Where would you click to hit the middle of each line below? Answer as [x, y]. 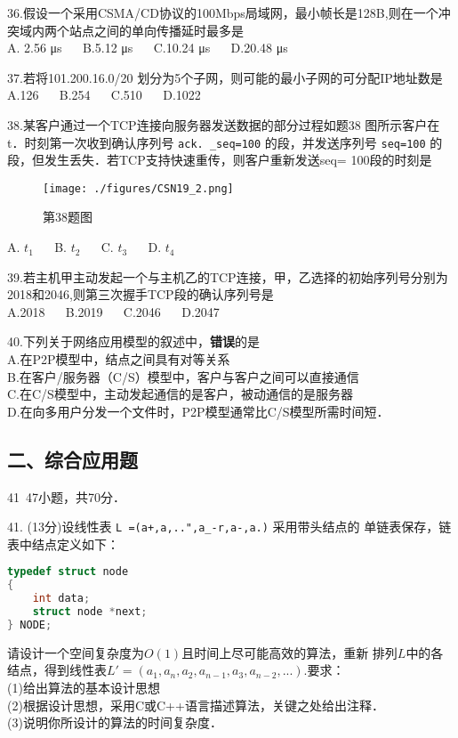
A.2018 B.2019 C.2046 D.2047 [113, 311]
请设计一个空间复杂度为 [76, 652]
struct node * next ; [90, 612]
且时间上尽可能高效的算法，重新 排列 [289, 652]
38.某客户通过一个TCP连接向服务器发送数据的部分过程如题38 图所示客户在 [224, 124]
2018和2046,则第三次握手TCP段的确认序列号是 [141, 294]
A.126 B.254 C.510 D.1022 [104, 95]
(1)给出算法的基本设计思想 [84, 688]
